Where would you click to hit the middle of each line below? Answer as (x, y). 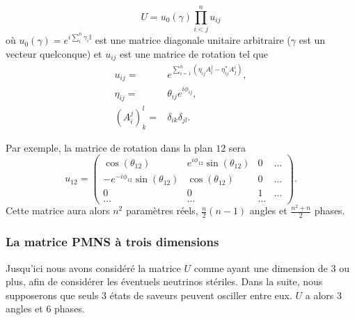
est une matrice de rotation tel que (194, 53)
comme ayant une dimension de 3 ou (271, 267)
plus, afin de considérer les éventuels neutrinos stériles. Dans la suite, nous (164, 281)
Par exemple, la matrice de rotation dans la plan (109, 147)
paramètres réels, (162, 210)
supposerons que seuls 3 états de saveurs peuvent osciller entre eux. (149, 295)
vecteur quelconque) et (54, 53)
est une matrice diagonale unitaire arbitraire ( (193, 40)
